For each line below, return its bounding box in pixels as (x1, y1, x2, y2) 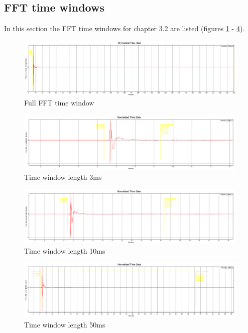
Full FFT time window (24, 97, 94, 108)
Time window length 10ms (24, 245, 105, 256)
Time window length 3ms (24, 172, 102, 182)
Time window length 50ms (24, 319, 105, 329)
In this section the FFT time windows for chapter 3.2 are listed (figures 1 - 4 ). (4, 23, 245, 34)
